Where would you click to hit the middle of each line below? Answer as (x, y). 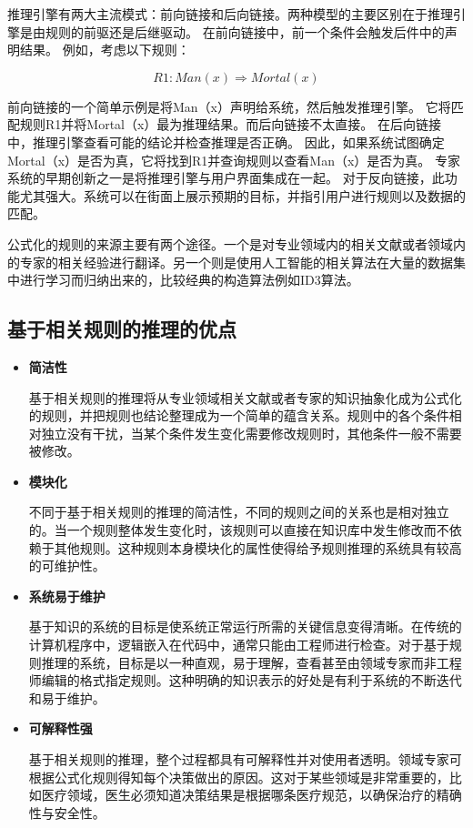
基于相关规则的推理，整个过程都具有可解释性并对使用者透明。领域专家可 (245, 759)
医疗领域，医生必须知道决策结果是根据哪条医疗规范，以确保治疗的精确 (252, 795)
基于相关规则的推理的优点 (122, 329)
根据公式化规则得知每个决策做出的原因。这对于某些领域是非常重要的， (239, 777)
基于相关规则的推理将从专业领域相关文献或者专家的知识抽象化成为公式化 (245, 397)
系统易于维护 (67, 596)
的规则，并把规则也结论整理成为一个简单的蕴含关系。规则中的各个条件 (239, 415)
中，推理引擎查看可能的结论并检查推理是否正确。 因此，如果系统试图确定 (226, 141)
